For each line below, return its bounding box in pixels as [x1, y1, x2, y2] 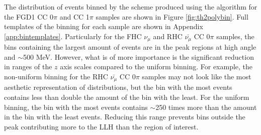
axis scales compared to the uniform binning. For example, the [60, 61, 253, 72]
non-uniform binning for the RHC [4, 71, 108, 82]
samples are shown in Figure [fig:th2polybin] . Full [96, 11, 248, 22]
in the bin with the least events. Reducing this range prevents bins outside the [4, 111, 245, 122]
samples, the [216, 31, 254, 41]
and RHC [153, 31, 183, 41]
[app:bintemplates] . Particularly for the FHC [4, 31, 142, 41]
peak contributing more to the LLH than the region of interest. [4, 121, 199, 131]
